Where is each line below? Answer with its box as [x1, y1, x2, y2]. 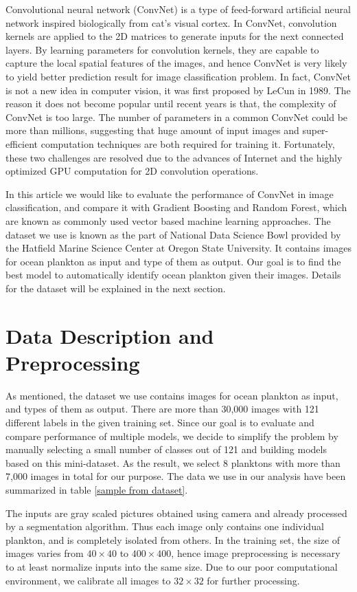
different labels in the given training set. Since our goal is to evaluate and [5, 415, 314, 429]
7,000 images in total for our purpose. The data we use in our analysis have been [5, 469, 346, 483]
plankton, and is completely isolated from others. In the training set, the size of [5, 532, 341, 547]
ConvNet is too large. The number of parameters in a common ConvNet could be [5, 109, 348, 124]
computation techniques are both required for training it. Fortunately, [41, 136, 335, 151]
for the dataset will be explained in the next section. [5, 281, 226, 295]
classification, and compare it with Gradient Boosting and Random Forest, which [5, 200, 347, 215]
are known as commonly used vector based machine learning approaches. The [5, 213, 331, 228]
